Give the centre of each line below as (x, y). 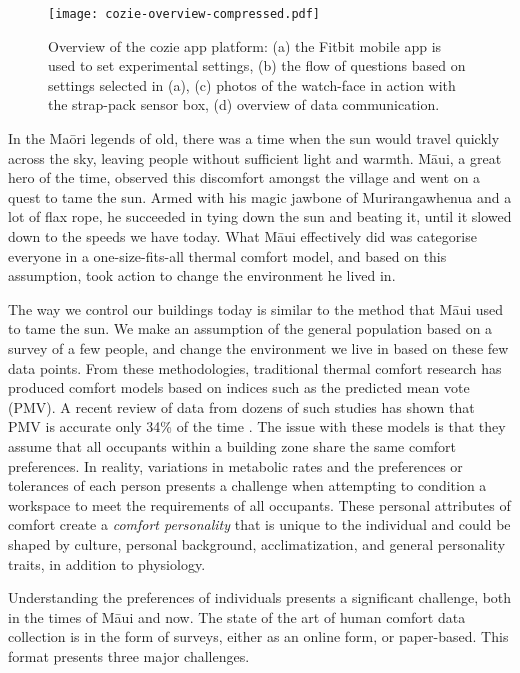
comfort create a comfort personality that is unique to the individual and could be (259, 524)
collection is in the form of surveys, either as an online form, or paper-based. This (258, 636)
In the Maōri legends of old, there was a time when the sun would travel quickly (254, 138)
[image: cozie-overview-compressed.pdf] (184, 14)
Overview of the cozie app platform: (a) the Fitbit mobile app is (245, 45)
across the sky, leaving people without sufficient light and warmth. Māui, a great (255, 157)
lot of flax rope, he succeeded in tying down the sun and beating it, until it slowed (260, 216)
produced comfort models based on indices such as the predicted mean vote (239, 387)
